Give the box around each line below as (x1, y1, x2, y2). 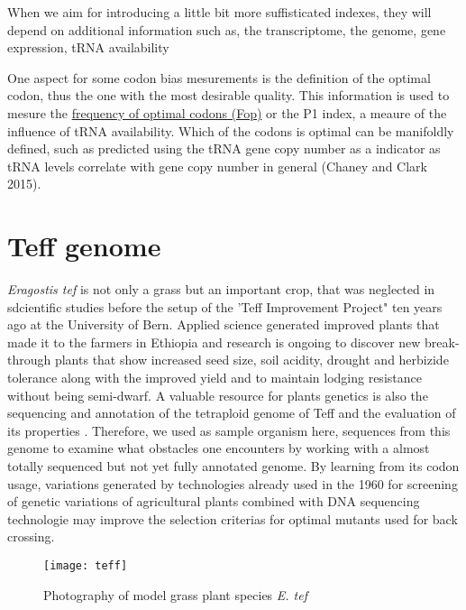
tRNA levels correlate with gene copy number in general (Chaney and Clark (7, 156, 427, 175)
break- (425, 332, 460, 351)
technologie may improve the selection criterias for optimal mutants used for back (7, 509, 458, 528)
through (7, 350, 51, 369)
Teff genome (7, 227, 161, 264)
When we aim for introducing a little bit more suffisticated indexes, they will (7, 3, 432, 21)
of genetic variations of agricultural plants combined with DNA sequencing (7, 492, 420, 511)
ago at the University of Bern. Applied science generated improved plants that (7, 315, 440, 334)
